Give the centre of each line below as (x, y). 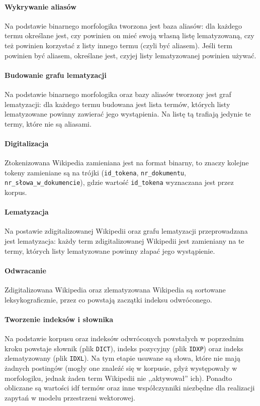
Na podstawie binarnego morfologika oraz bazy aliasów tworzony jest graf (118, 94)
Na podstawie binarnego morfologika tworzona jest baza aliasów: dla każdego (123, 25)
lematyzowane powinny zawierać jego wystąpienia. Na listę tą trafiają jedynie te (128, 114)
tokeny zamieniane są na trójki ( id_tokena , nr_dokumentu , (95, 172)
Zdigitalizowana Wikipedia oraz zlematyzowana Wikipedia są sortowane (115, 290)
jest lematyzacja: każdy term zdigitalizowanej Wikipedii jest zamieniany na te (124, 241)
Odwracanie (25, 270)
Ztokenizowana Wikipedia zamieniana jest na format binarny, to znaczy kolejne (127, 163)
